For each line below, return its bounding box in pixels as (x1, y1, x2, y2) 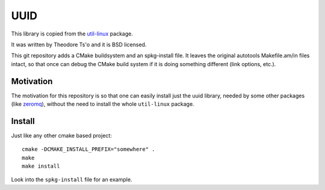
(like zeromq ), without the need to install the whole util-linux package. (11, 100, 195, 108)
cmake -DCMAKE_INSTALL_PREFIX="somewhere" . (22, 146, 156, 153)
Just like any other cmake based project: (11, 132, 113, 139)
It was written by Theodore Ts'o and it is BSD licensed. (11, 41, 147, 48)
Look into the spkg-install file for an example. (11, 176, 132, 183)
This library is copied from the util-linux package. (11, 30, 134, 37)
